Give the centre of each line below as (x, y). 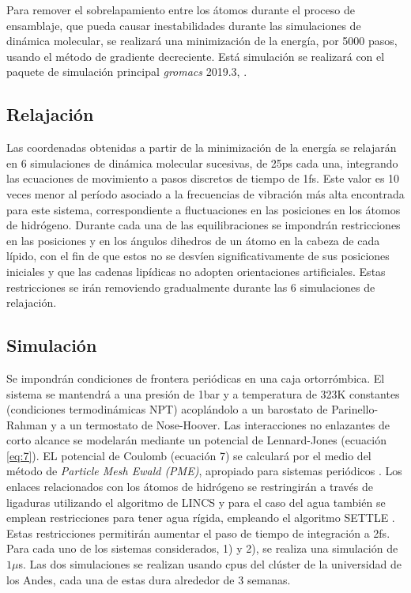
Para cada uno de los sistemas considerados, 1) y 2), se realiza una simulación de (202, 548)
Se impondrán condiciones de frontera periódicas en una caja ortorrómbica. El (196, 378)
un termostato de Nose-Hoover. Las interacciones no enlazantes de (229, 424)
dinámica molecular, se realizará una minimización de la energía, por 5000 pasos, (202, 41)
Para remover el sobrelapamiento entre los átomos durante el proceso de (181, 9)
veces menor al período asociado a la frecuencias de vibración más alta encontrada (205, 193)
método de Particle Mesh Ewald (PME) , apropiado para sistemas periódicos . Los (204, 471)
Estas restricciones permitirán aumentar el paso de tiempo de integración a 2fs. (198, 533)
